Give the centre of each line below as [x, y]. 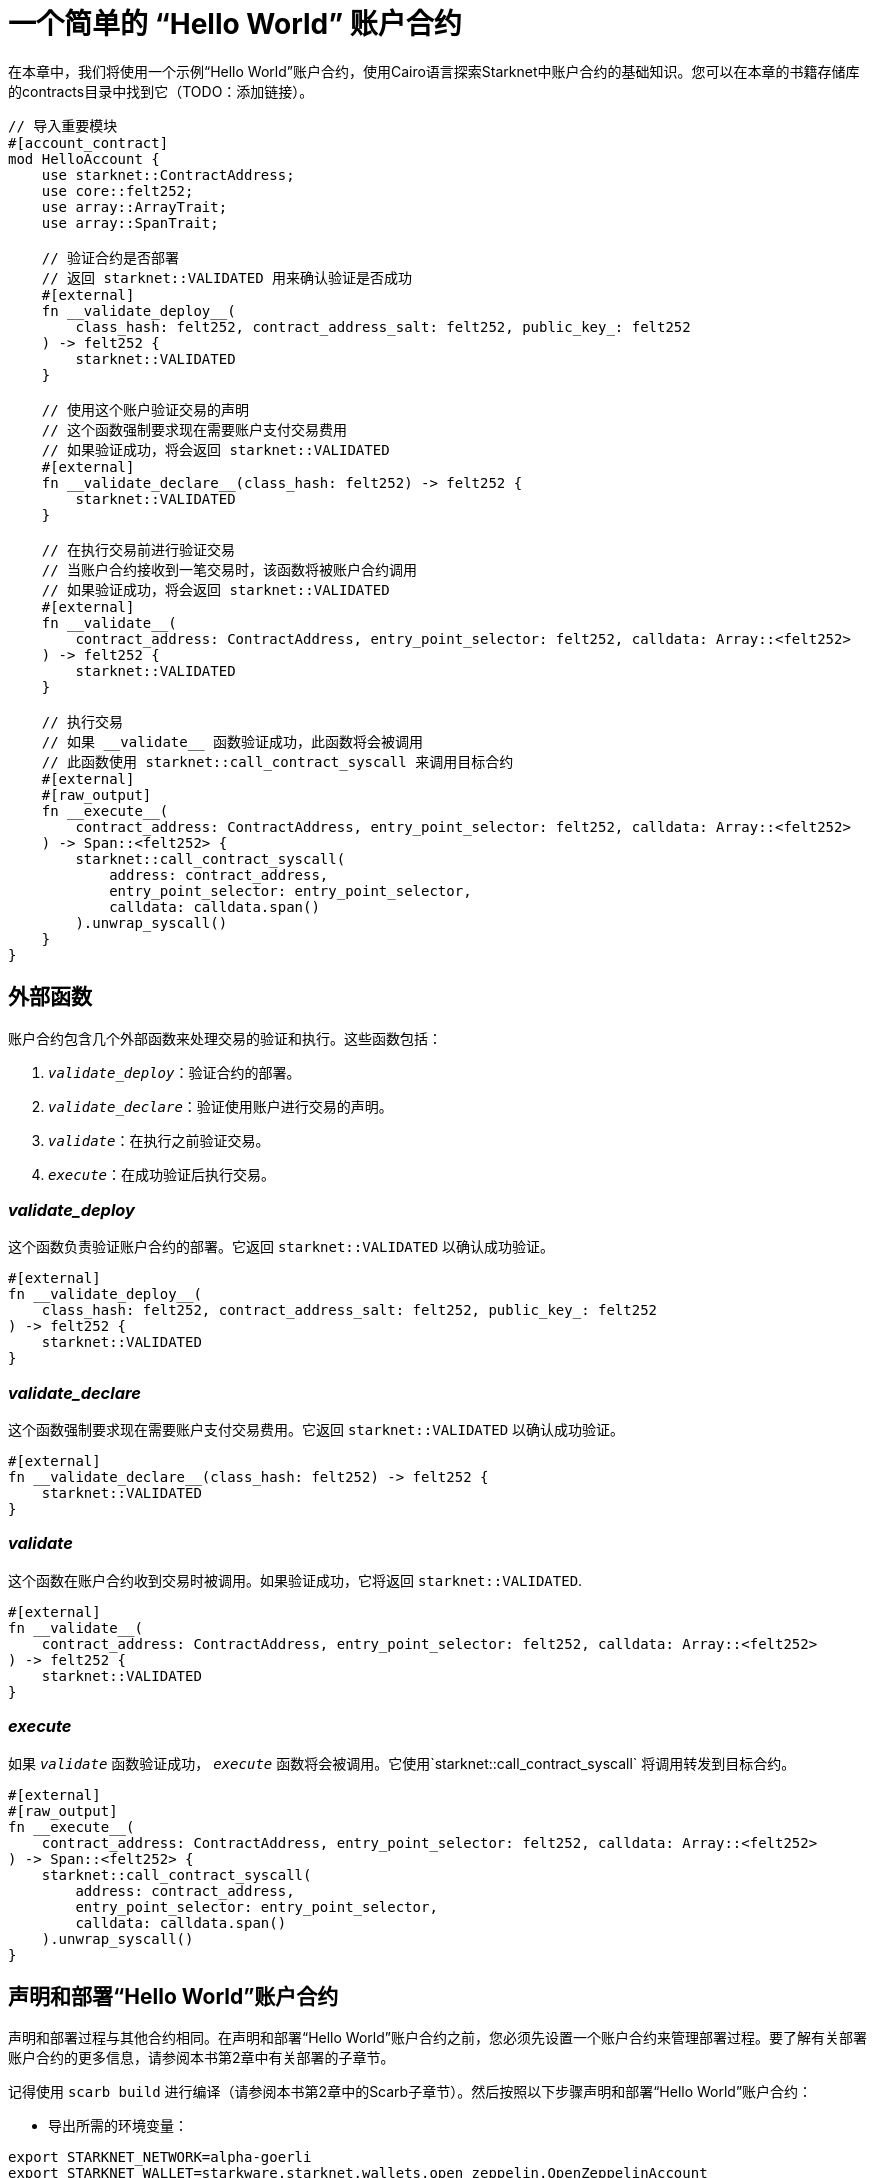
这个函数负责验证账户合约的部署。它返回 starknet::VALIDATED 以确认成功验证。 [281, 1247]
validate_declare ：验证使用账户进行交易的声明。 [220, 1106]
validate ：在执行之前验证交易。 [159, 1140]
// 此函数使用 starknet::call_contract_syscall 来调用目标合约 [277, 761]
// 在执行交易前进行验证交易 [138, 549]
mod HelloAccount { [84, 158]
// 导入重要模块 [63, 125]
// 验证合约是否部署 [110, 257]
